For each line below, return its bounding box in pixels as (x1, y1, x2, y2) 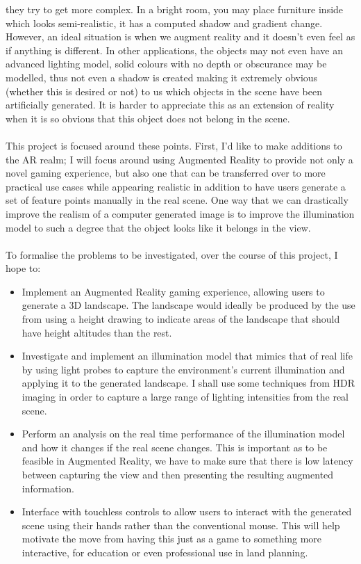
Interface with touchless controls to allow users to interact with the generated (22, 504, 352, 519)
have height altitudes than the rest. (22, 325, 172, 339)
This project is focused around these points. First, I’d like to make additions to (6, 138, 342, 152)
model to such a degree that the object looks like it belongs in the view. (6, 220, 311, 234)
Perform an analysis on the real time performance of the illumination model (22, 426, 345, 441)
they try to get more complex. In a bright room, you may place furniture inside (6, 2, 344, 16)
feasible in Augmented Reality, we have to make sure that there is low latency (22, 453, 353, 468)
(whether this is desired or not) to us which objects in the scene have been (6, 83, 322, 98)
